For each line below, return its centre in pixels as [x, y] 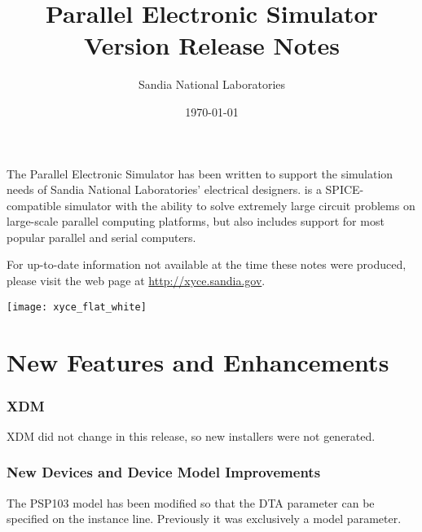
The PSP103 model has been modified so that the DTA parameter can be [191, 502]
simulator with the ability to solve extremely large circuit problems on [240, 205]
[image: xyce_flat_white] [77, 307]
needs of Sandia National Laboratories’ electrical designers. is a [164, 189]
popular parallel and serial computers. [101, 237]
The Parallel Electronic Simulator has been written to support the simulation [200, 173]
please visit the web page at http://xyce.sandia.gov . [136, 281]
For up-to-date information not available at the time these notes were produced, [207, 264]
